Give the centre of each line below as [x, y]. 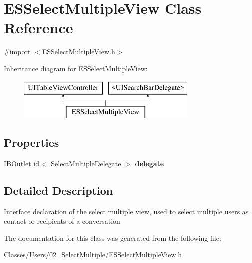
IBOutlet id [22, 163]
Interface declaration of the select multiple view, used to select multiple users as [126, 211]
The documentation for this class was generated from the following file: [113, 237]
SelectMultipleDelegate [86, 163]
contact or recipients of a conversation [62, 221]
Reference [39, 28]
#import [17, 52]
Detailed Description [59, 190]
